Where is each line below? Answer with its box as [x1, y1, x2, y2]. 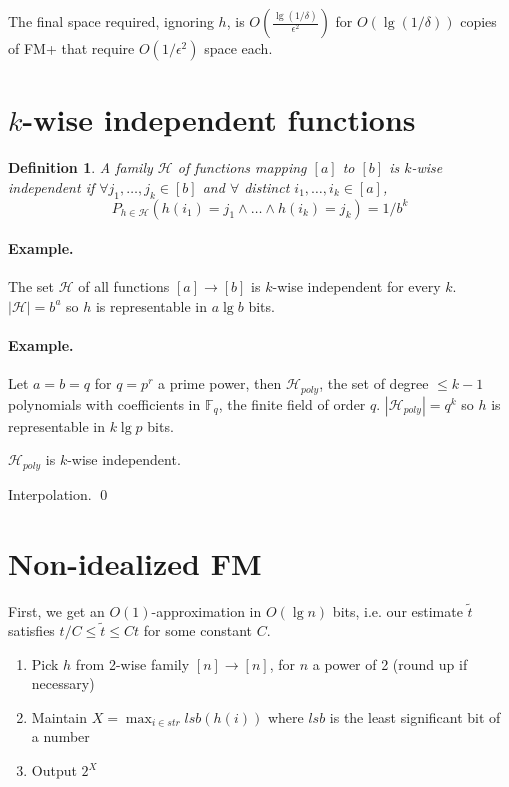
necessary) [31, 673, 95, 694]
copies [460, 11, 497, 31]
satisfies [8, 620, 55, 641]
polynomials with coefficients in [8, 393, 201, 414]
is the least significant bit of [329, 706, 501, 727]
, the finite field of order [218, 393, 366, 414]
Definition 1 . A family [8, 157, 153, 178]
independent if [8, 176, 95, 197]
